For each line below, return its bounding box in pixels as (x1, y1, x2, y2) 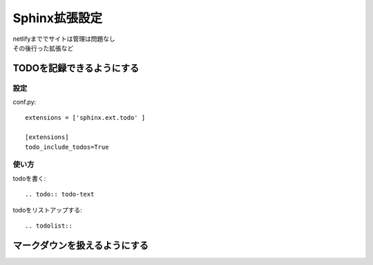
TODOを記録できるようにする (12, 62, 140, 74)
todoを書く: (12, 174, 46, 183)
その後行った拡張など (12, 44, 74, 52)
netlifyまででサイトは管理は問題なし (12, 35, 115, 43)
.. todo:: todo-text (25, 190, 95, 199)
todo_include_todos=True (25, 143, 109, 151)
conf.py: (12, 98, 37, 107)
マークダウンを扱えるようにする (12, 239, 149, 251)
